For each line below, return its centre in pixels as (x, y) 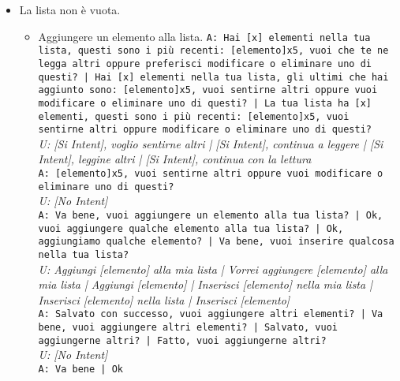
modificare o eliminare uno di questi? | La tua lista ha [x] (205, 103)
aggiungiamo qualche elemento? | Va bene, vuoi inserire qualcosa (216, 242)
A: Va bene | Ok (80, 369)
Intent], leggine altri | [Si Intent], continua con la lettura (175, 159)
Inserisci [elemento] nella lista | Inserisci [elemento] (164, 299)
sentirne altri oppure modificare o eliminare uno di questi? (205, 130)
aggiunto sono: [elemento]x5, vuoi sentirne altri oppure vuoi (208, 90)
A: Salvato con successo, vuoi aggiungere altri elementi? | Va (211, 314)
